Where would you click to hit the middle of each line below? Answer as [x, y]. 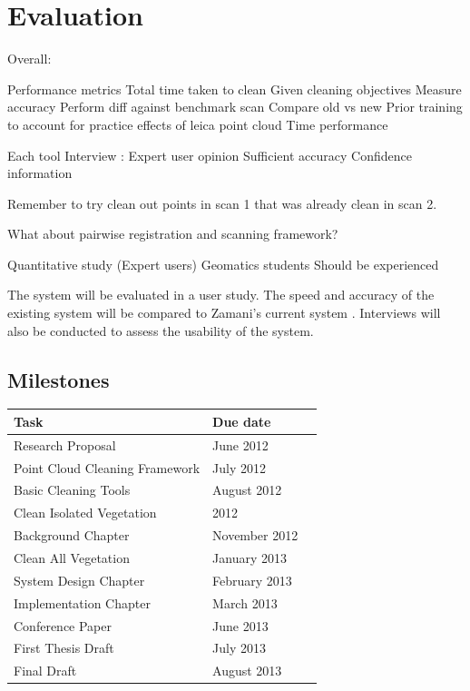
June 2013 [240, 625]
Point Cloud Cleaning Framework [107, 467]
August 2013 [247, 671]
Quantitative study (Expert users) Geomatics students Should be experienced [223, 264]
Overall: [29, 59]
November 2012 [255, 535]
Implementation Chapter [82, 602]
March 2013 [245, 602]
